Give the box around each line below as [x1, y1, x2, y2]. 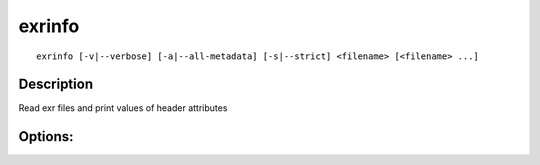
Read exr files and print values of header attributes [18, 102, 228, 114]
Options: [18, 128, 74, 145]
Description [18, 76, 94, 93]
